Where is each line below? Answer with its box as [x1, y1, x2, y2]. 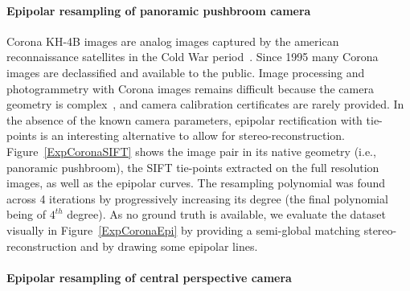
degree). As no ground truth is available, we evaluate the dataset [67, 206, 386, 223]
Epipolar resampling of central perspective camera [6, 268, 292, 285]
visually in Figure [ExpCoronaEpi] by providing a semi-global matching [6, 221, 361, 238]
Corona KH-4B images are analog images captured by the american [6, 32, 339, 49]
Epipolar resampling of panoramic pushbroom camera [6, 2, 311, 18]
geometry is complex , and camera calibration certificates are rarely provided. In [6, 96, 404, 113]
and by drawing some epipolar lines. [80, 237, 258, 254]
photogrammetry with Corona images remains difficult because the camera [6, 80, 374, 96]
